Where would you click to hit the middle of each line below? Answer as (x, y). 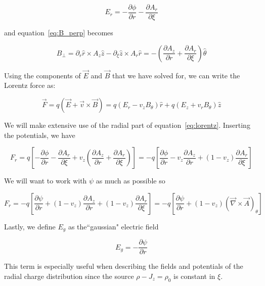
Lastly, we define (30, 226)
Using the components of (42, 75)
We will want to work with (46, 181)
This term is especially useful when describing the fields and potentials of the (124, 266)
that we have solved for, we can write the (176, 75)
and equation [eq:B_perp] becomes (59, 33)
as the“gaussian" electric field (113, 226)
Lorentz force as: (30, 85)
